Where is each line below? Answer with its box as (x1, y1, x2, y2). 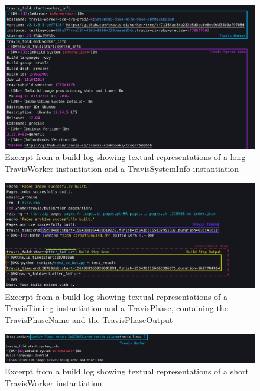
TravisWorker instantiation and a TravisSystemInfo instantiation (5, 162, 239, 175)
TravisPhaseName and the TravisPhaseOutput (5, 313, 173, 325)
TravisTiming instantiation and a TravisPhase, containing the (5, 302, 228, 314)
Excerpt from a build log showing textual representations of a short (5, 365, 249, 377)
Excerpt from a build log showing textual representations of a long (5, 151, 246, 163)
